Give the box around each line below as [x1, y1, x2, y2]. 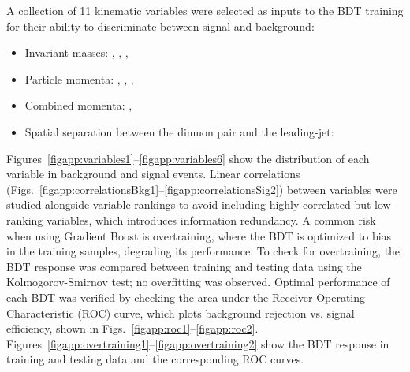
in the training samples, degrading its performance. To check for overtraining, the [6, 243, 401, 259]
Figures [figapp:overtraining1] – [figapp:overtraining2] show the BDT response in [6, 335, 389, 352]
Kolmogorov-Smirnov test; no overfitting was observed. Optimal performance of [6, 273, 390, 290]
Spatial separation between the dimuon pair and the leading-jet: [24, 123, 334, 139]
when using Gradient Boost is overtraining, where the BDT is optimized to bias [6, 227, 392, 244]
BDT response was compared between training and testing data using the [6, 258, 362, 274]
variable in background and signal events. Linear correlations [6, 166, 300, 182]
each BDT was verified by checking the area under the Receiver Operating [6, 288, 366, 305]
